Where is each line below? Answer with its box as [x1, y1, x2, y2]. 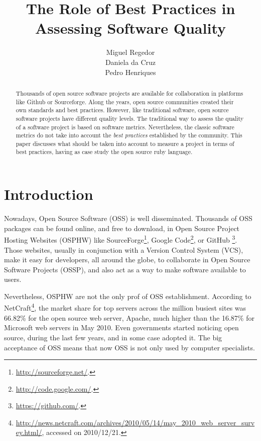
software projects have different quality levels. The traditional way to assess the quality [16, 114, 244, 122]
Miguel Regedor [106, 47, 155, 57]
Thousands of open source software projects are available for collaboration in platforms [16, 89, 243, 97]
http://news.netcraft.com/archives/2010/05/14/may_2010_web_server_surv [16, 417, 255, 427]
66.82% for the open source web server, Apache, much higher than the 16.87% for [4, 312, 254, 323]
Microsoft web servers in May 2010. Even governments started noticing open [4, 322, 239, 333]
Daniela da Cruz [105, 56, 156, 67]
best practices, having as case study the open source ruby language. [16, 148, 193, 156]
